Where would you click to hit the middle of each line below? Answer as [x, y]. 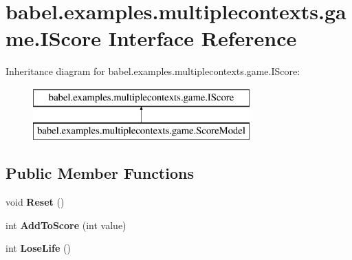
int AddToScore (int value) [66, 225]
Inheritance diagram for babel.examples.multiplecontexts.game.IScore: [153, 71]
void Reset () [35, 202]
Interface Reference [202, 38]
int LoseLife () [38, 248]
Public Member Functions [100, 173]
